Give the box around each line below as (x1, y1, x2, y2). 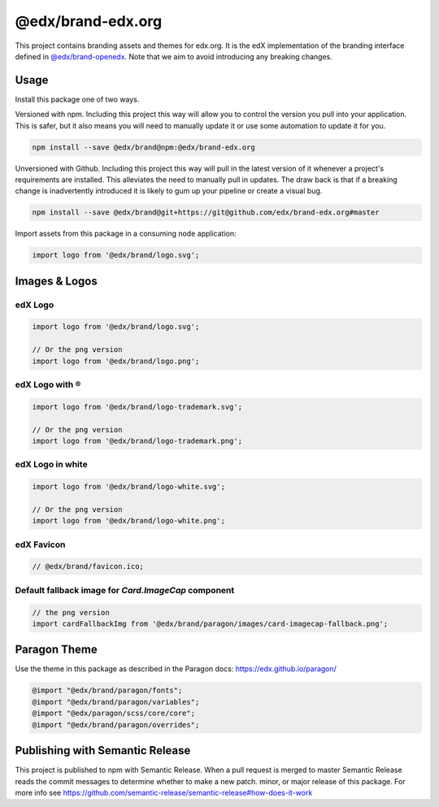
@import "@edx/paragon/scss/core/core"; (32, 709, 195, 718)
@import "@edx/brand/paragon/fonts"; (32, 686, 183, 695)
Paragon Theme (15, 643, 98, 657)
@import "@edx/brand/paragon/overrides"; (32, 720, 200, 729)
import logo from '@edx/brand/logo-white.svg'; (32, 482, 225, 492)
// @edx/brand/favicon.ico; (32, 562, 144, 571)
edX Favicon (15, 539, 66, 550)
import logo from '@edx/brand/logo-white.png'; (32, 516, 225, 526)
